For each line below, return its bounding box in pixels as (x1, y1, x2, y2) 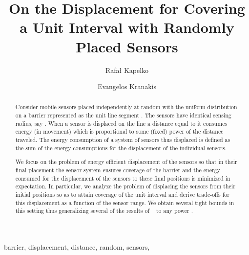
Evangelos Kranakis (97, 81, 157, 92)
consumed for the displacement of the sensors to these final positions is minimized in (15, 174, 230, 182)
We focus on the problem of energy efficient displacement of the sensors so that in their (15, 158, 237, 166)
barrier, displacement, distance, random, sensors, (4, 241, 150, 252)
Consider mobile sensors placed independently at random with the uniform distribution (15, 103, 237, 111)
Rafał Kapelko (105, 65, 149, 75)
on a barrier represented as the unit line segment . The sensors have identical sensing (15, 111, 231, 119)
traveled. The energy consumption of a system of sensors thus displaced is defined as (15, 136, 230, 144)
